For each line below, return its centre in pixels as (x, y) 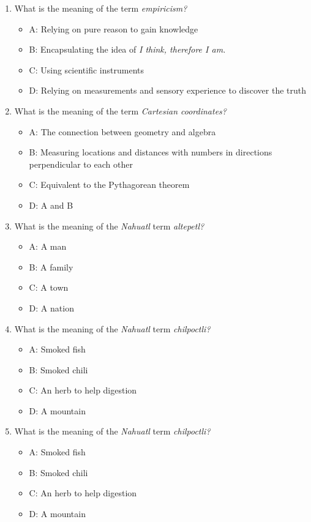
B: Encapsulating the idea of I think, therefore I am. (127, 49)
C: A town (49, 287)
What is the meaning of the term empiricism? (101, 8)
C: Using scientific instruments (86, 69)
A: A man (48, 246)
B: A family (51, 267)
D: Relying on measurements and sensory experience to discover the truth (168, 90)
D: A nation (51, 308)
